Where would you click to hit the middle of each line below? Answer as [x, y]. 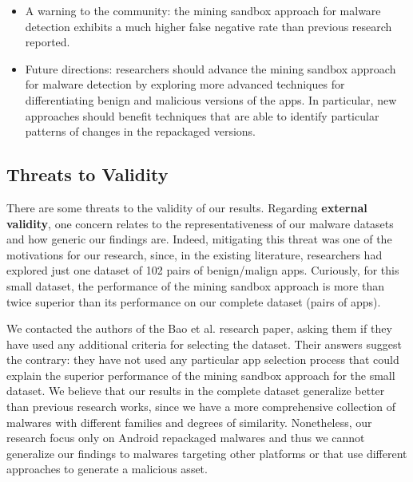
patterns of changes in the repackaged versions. [140, 131]
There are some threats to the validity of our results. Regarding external [187, 207]
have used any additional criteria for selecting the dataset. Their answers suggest [204, 344]
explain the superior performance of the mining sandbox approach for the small [201, 375]
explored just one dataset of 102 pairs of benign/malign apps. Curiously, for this [203, 270]
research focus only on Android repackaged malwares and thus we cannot [186, 438]
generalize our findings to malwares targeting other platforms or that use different [207, 453]
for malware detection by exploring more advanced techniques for [185, 84]
